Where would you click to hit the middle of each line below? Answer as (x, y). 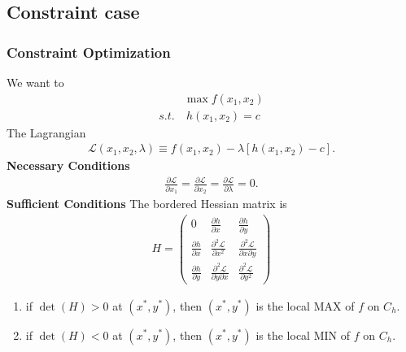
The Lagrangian (46, 132)
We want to (35, 82)
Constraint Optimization (89, 52)
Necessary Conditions (68, 165)
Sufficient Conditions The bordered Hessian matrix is (147, 204)
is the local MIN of (303, 335)
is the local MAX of (305, 305)
